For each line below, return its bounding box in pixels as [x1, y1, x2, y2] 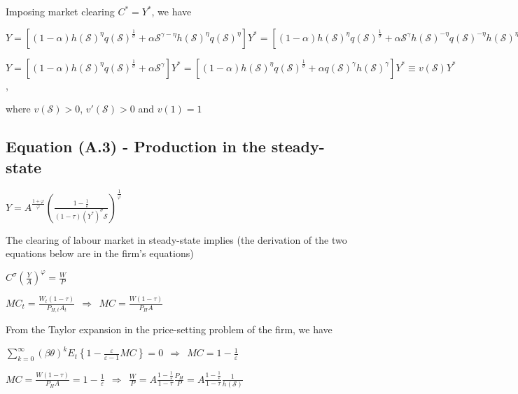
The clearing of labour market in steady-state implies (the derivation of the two [6, 232, 347, 247]
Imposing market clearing [6, 4, 115, 18]
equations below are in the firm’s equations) [6, 246, 194, 261]
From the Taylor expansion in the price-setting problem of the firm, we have [6, 322, 332, 337]
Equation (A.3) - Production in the [6, 136, 266, 157]
